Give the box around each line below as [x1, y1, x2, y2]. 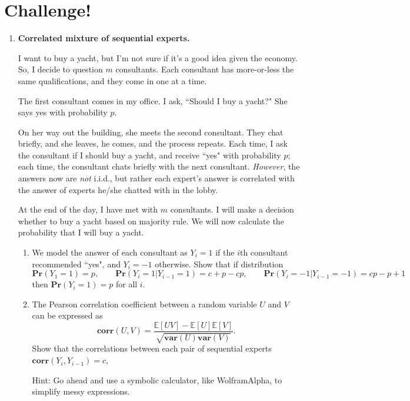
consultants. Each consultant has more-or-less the [115, 63, 294, 75]
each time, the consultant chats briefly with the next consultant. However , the [18, 160, 300, 173]
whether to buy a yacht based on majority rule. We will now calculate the [18, 214, 284, 227]
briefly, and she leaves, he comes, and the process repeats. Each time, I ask [18, 137, 288, 150]
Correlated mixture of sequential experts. [18, 32, 190, 44]
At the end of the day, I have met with [18, 203, 158, 216]
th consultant [239, 246, 288, 259]
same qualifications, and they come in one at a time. [18, 74, 207, 87]
